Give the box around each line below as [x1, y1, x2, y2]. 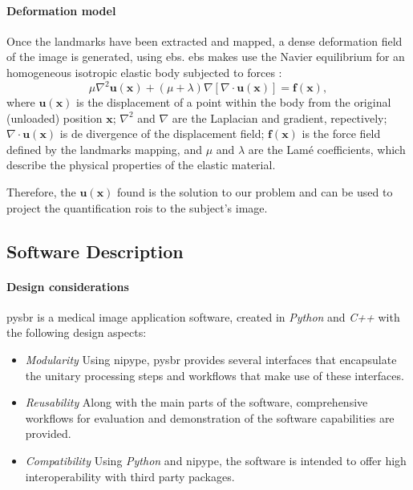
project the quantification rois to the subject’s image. [6, 199, 268, 216]
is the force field [302, 125, 381, 142]
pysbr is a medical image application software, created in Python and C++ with [6, 308, 400, 325]
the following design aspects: [6, 324, 147, 341]
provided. [25, 425, 71, 442]
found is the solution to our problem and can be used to [117, 184, 393, 200]
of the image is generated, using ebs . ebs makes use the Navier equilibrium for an [6, 48, 405, 65]
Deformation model [6, 2, 116, 18]
